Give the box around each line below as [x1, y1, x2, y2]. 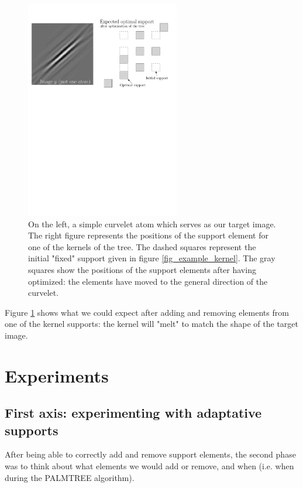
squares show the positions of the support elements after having [28, 263, 256, 275]
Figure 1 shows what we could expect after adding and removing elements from [5, 306, 289, 318]
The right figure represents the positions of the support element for [28, 229, 268, 241]
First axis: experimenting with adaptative [5, 404, 262, 422]
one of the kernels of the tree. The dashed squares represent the [28, 240, 256, 252]
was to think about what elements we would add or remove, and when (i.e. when [5, 460, 294, 472]
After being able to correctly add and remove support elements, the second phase [5, 448, 296, 460]
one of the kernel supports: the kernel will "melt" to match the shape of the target [5, 318, 298, 330]
